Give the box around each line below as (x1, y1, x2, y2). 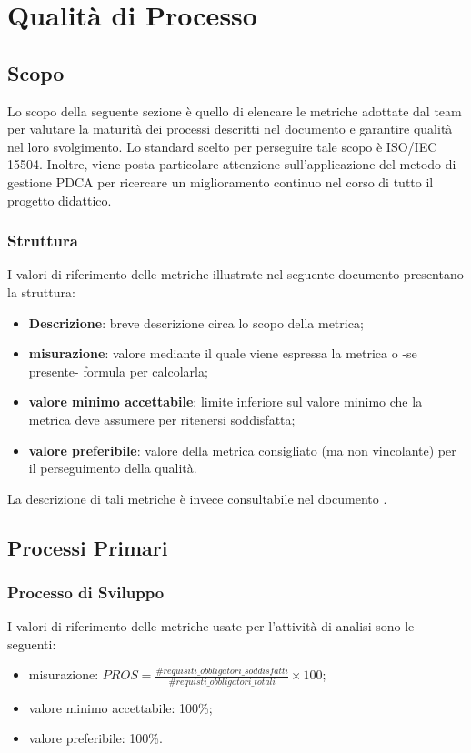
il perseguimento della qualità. (28, 458, 197, 477)
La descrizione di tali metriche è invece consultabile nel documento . (7, 488, 387, 507)
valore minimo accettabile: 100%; (28, 698, 213, 717)
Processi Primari (7, 533, 168, 561)
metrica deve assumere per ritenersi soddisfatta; (28, 409, 296, 428)
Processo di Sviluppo (7, 581, 165, 603)
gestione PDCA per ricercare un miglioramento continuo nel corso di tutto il (7, 172, 434, 191)
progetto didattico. (7, 190, 112, 209)
